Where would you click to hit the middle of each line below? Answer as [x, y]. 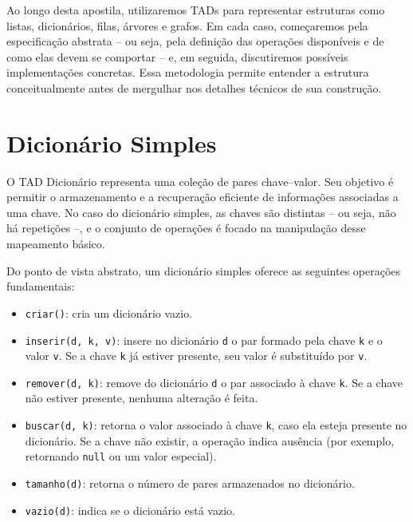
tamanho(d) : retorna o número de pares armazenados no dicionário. [190, 482]
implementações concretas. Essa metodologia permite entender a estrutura [188, 72]
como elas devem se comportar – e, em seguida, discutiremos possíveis [177, 56]
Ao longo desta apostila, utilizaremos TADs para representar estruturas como [196, 10]
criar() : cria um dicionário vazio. [109, 312]
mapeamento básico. [56, 244]
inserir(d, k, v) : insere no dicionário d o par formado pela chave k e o [204, 340]
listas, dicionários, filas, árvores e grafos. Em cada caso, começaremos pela [187, 25]
